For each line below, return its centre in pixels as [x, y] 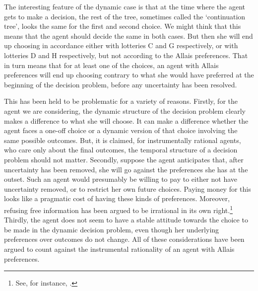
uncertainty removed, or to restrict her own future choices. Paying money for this [128, 188]
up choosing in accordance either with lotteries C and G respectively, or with [121, 45]
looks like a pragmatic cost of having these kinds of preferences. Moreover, [117, 198]
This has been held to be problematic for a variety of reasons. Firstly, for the [121, 101]
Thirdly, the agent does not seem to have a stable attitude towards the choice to [126, 220]
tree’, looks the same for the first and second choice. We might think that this [123, 26]
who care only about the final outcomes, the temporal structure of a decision [121, 150]
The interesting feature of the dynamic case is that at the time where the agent [125, 6]
